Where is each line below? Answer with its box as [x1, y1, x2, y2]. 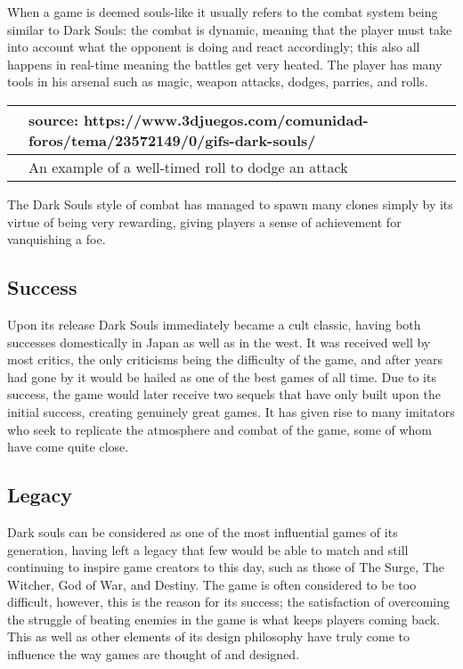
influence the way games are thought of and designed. [7, 645, 300, 664]
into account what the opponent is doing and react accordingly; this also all [7, 37, 420, 56]
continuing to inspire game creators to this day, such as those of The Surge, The [7, 558, 444, 576]
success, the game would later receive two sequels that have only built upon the [7, 385, 441, 404]
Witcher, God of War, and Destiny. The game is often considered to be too [7, 575, 417, 593]
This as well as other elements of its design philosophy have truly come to [7, 627, 410, 646]
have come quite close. [7, 437, 129, 456]
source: [28, 109, 78, 130]
